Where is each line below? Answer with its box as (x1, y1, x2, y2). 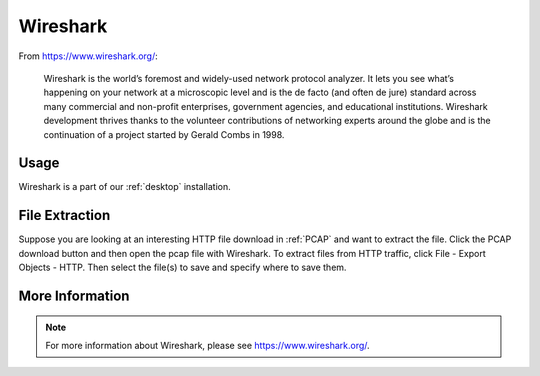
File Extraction (18, 207, 111, 224)
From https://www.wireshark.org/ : (18, 50, 159, 62)
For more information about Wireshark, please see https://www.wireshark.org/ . (45, 339, 370, 351)
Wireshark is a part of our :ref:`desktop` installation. (18, 181, 232, 193)
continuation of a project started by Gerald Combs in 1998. (43, 128, 285, 140)
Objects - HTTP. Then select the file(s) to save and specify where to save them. (18, 261, 347, 274)
